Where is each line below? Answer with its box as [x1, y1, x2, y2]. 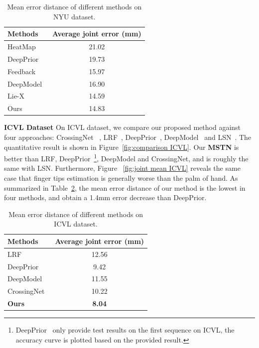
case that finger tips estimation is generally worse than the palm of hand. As [4, 172, 238, 183]
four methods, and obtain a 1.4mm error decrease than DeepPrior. [4, 192, 207, 203]
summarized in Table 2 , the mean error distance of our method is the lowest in [4, 182, 246, 193]
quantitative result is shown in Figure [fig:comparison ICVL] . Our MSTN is [4, 141, 239, 152]
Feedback [7, 66, 36, 76]
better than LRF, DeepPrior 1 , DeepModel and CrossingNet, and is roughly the [4, 152, 249, 163]
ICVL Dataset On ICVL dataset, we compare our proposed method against [4, 122, 241, 132]
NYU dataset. [53, 11, 96, 21]
